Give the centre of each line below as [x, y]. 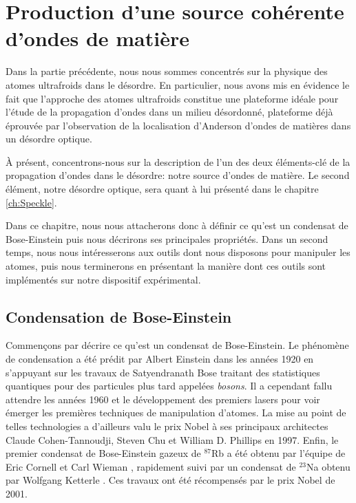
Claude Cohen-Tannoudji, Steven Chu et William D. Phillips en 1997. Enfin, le [172, 439]
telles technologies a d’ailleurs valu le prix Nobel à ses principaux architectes [167, 426]
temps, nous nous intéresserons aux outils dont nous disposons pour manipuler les [178, 252]
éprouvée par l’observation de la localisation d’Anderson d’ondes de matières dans [178, 125]
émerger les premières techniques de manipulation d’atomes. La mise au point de [176, 413]
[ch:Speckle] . [31, 202]
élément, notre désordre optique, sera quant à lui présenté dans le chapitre [162, 189]
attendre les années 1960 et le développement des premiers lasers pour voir [163, 399]
